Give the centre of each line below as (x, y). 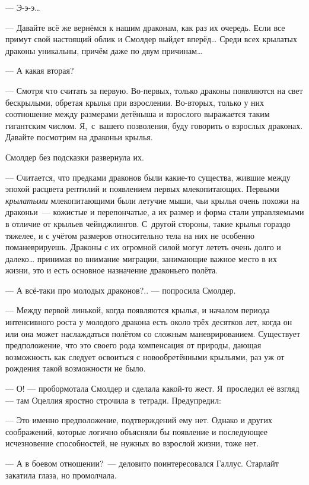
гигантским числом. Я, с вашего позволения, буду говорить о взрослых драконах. (154, 125)
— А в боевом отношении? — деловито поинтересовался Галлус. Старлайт (142, 463)
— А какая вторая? (40, 70)
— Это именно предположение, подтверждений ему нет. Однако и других (139, 420)
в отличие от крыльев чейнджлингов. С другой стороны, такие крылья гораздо (148, 223)
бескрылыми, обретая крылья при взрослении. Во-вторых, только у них (135, 102)
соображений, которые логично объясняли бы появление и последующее (136, 431)
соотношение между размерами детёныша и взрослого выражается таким (138, 114)
